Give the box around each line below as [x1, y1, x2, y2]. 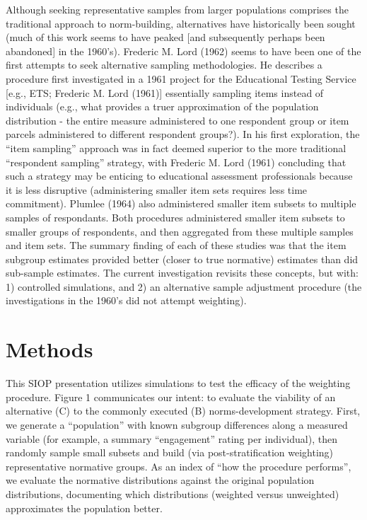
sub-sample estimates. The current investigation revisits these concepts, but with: [6, 265, 359, 280]
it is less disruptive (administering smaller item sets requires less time [6, 182, 308, 197]
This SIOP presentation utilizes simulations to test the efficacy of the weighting [6, 376, 351, 391]
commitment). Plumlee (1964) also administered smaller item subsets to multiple [6, 196, 356, 211]
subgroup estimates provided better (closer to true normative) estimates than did [6, 251, 359, 266]
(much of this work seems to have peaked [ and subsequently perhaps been [6, 30, 325, 45]
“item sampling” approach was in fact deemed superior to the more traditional [6, 140, 346, 155]
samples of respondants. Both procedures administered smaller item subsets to [6, 209, 345, 224]
